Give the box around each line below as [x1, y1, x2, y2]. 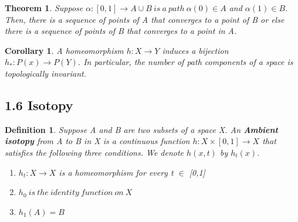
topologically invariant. [5, 67, 87, 79]
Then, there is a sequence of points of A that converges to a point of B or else [5, 13, 285, 25]
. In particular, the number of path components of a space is [77, 56, 293, 68]
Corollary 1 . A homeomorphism [5, 44, 124, 56]
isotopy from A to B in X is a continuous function [5, 135, 190, 147]
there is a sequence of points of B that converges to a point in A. [5, 25, 237, 37]
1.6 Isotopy [5, 95, 73, 114]
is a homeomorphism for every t [59, 166, 174, 178]
